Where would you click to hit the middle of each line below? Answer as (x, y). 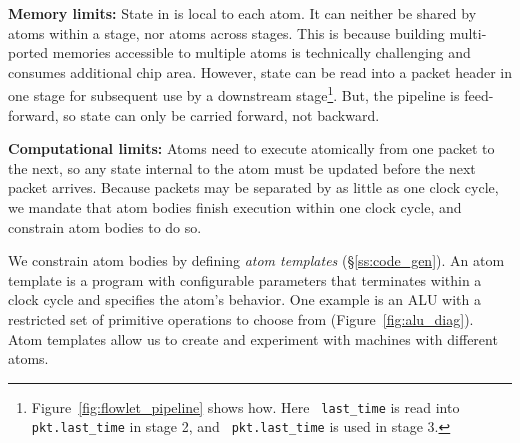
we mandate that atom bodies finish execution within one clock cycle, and (235, 207)
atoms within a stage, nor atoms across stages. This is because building (226, 32)
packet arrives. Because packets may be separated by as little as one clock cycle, (253, 187)
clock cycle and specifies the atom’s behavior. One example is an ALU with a (244, 299)
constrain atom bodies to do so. (105, 226)
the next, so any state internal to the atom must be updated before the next (242, 167)
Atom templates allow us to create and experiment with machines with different (253, 338)
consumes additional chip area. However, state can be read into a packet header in (260, 71)
